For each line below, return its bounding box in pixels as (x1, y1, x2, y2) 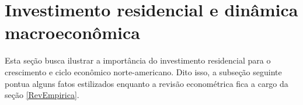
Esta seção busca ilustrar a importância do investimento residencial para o (5, 54, 271, 66)
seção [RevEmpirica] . (5, 89, 79, 101)
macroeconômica (5, 20, 140, 44)
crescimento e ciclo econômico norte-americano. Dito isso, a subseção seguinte (5, 65, 282, 78)
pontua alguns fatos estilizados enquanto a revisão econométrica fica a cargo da (5, 77, 288, 89)
